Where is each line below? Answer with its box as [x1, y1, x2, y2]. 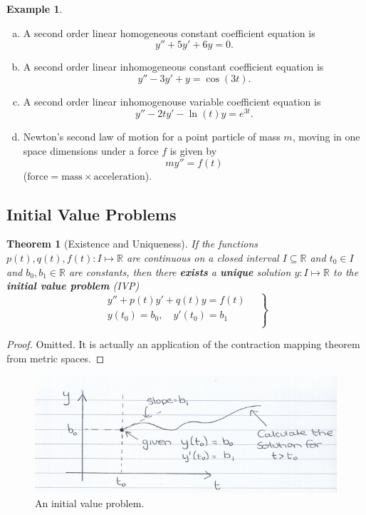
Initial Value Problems [6, 203, 177, 225]
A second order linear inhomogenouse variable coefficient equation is [23, 93, 321, 108]
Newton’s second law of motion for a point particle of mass [23, 129, 281, 144]
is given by [169, 143, 217, 158]
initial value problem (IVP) [6, 278, 140, 293]
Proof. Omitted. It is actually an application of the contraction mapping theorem [6, 337, 360, 352]
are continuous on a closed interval [127, 250, 279, 265]
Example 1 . [6, 1, 63, 16]
